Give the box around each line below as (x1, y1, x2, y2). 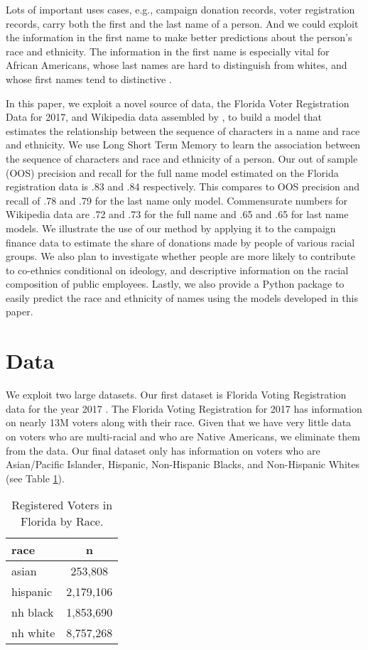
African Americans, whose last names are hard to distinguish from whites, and (6, 58, 347, 72)
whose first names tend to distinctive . (6, 71, 172, 86)
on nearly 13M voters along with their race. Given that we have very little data (6, 415, 352, 430)
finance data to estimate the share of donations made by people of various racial (6, 234, 355, 249)
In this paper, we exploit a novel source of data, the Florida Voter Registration (6, 95, 350, 110)
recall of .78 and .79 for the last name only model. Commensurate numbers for (6, 193, 348, 207)
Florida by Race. (20, 513, 104, 530)
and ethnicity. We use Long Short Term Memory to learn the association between (6, 137, 361, 152)
